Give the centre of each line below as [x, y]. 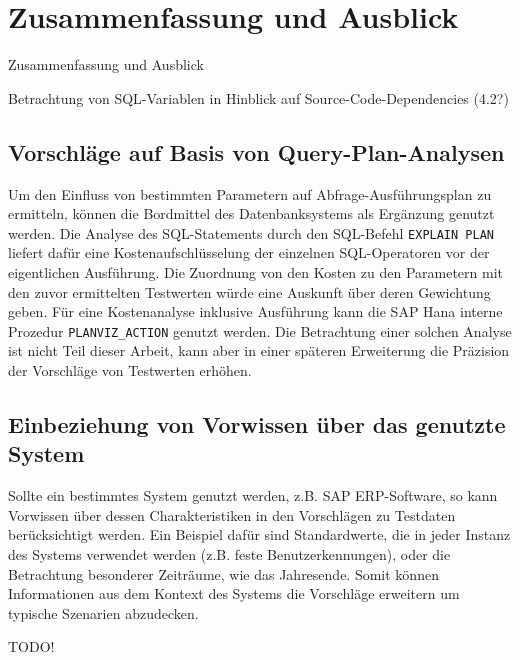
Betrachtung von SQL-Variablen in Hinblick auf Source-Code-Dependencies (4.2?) [258, 97]
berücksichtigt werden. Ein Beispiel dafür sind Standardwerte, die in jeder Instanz [259, 534]
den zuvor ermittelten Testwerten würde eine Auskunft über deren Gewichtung [249, 291]
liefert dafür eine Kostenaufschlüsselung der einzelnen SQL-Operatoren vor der [249, 252]
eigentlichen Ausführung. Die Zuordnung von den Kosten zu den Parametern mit [256, 271]
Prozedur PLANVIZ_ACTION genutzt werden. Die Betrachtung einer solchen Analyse [260, 330]
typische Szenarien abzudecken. [103, 612]
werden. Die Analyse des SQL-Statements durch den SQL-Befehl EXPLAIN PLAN [251, 232]
